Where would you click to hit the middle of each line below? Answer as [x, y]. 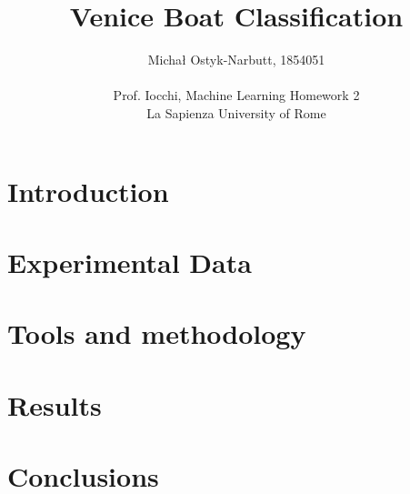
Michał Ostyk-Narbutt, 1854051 [236, 60]
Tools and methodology [157, 333]
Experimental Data [130, 262]
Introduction [88, 191]
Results [55, 404]
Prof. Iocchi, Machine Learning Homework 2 [236, 95]
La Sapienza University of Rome [236, 112]
